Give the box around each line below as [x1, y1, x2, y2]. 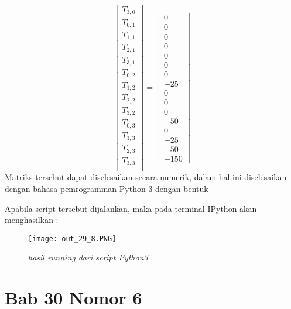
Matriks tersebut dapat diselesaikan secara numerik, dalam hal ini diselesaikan [5, 171, 287, 183]
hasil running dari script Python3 [28, 251, 148, 263]
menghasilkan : [5, 214, 59, 226]
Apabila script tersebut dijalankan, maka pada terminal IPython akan [5, 202, 257, 214]
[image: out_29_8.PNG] [28, 234, 117, 243]
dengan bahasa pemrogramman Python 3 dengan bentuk [5, 182, 208, 194]
